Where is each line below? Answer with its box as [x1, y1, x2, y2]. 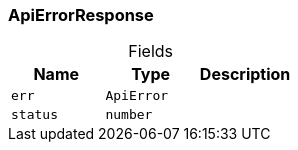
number [105, 107, 153, 123]
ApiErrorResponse [8, 5, 154, 25]
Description [199, 64, 291, 85]
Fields [128, 41, 174, 62]
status [11, 107, 58, 123]
